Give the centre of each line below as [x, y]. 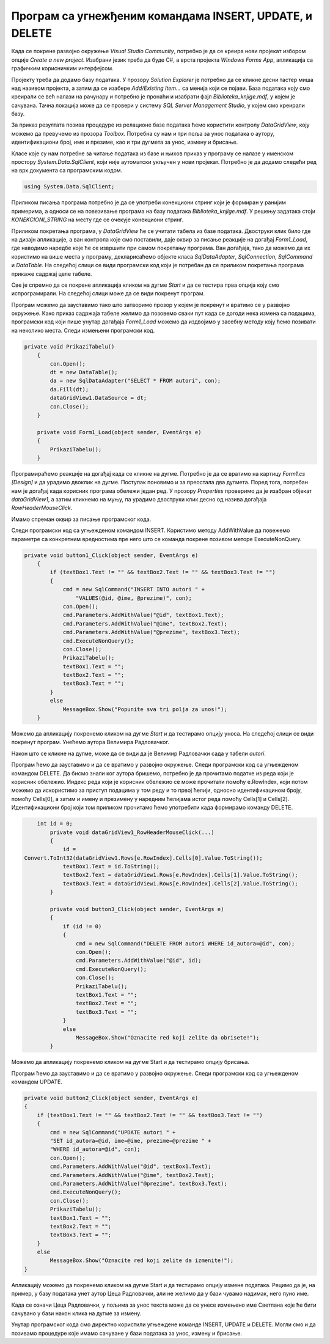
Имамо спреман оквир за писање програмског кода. [81, 519]
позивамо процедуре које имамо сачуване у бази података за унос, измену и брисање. [127, 1333]
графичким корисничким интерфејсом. [63, 68]
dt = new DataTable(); [84, 372]
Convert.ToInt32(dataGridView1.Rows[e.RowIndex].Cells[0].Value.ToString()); [143, 858]
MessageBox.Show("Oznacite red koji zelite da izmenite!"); [142, 1261]
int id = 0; [55, 824]
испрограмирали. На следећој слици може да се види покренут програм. [108, 294]
